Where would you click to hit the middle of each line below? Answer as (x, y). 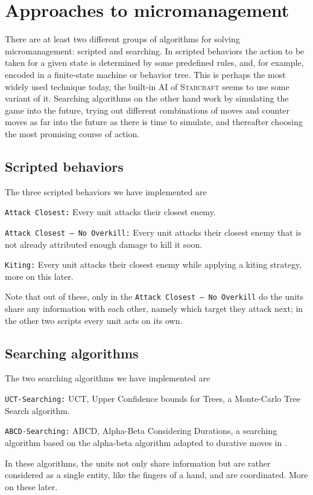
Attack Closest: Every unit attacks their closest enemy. (110, 212)
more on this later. (39, 276)
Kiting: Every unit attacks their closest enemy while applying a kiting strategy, (153, 264)
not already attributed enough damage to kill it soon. (104, 244)
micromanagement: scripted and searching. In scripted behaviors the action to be (155, 50)
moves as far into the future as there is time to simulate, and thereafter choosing (154, 122)
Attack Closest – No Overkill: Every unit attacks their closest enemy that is (153, 232)
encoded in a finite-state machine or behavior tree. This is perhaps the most (145, 74)
